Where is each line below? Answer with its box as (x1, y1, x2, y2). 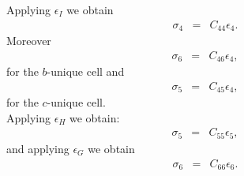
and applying (6, 140, 69, 156)
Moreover (6, 32, 51, 49)
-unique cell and (47, 63, 125, 80)
